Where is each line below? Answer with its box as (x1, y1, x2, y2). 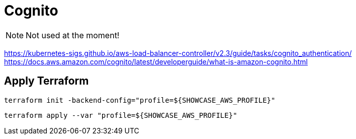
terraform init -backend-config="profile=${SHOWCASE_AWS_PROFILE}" (4, 96, 276, 104)
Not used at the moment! (26, 30, 120, 40)
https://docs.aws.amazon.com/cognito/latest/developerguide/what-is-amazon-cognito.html (4, 57, 308, 66)
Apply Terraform (4, 75, 89, 88)
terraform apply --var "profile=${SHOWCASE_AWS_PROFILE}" (4, 111, 237, 119)
